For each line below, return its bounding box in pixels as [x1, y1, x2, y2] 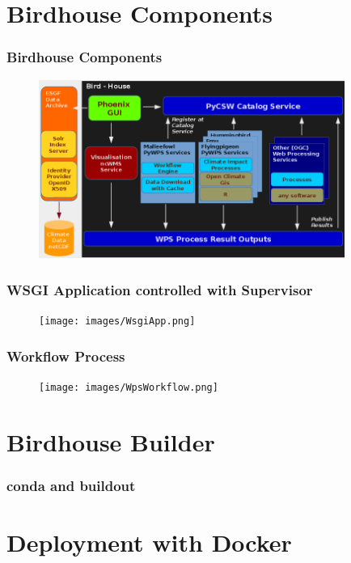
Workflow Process [6, 345, 125, 366]
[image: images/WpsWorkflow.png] [39, 381, 218, 393]
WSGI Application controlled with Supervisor [6, 279, 313, 299]
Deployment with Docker [6, 525, 292, 558]
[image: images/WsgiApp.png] [39, 315, 196, 328]
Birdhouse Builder [6, 425, 215, 458]
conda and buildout [6, 475, 136, 495]
